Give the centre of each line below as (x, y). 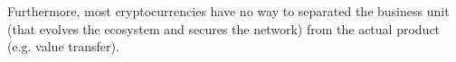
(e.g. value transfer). (63, 46)
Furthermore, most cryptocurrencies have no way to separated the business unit (228, 11)
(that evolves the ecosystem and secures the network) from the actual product (224, 28)
